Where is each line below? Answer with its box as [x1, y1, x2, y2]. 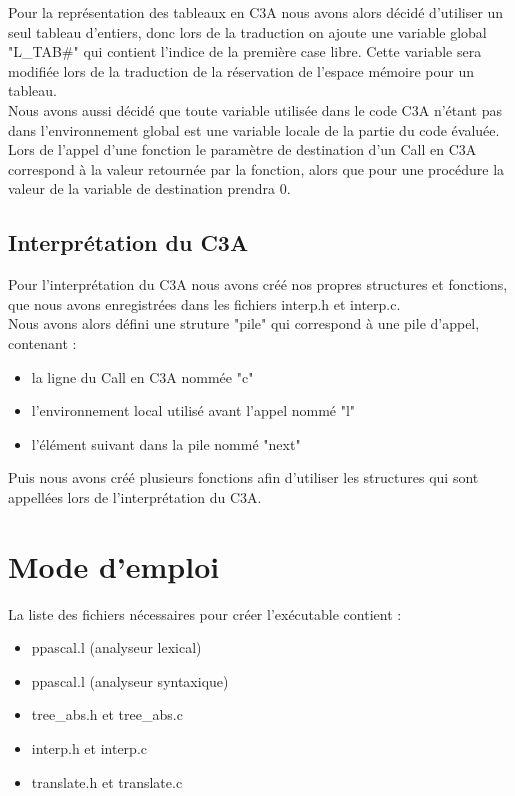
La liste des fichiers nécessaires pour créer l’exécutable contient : [8, 603, 402, 624]
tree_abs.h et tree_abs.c [31, 704, 183, 725]
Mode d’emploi [8, 545, 220, 586]
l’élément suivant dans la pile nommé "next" [31, 433, 301, 454]
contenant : [8, 332, 77, 353]
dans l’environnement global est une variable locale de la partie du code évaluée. [8, 119, 500, 140]
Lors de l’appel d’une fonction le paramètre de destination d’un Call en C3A [8, 139, 477, 160]
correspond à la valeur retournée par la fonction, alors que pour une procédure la [8, 158, 505, 179]
